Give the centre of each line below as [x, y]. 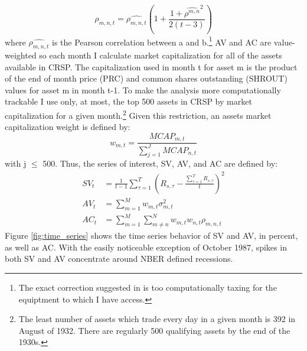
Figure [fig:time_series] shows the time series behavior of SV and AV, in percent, [151, 235]
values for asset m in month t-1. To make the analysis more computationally [143, 90]
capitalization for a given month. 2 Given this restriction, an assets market [138, 114]
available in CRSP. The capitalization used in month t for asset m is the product [151, 66]
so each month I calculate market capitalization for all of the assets [161, 55]
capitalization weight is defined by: [68, 127]
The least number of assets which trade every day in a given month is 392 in [157, 319]
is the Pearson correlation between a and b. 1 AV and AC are [162, 41]
